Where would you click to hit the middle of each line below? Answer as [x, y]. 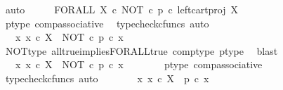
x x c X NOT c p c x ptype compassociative [139, 64]
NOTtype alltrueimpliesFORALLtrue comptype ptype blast [141, 50]
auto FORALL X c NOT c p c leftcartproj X [122, 9]
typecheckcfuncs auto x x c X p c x [107, 78]
